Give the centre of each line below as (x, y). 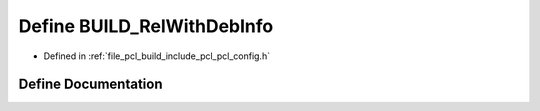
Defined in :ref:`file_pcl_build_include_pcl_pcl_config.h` (156, 56)
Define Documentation (90, 84)
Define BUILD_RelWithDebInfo (146, 26)
